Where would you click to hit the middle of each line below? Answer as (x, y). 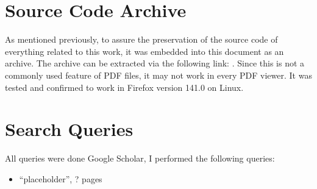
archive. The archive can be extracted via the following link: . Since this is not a (155, 63)
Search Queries (69, 129)
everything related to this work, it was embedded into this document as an (144, 51)
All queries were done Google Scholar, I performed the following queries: (140, 158)
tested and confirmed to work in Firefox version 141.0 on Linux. (124, 87)
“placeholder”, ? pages (61, 178)
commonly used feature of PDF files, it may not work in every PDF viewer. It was (158, 75)
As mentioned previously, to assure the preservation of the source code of (141, 39)
